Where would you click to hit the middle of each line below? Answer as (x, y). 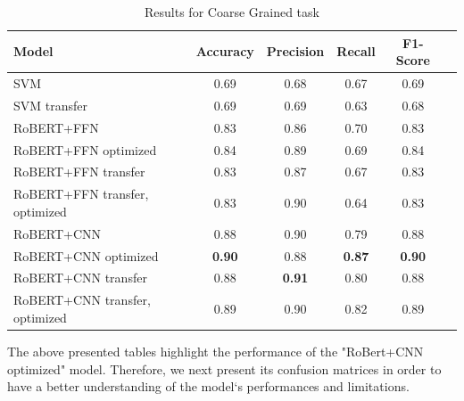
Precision (295, 51)
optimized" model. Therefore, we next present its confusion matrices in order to (224, 368)
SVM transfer (51, 105)
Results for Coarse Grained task (232, 12)
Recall (356, 51)
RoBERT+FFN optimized (85, 149)
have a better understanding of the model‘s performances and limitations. (208, 386)
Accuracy (225, 51)
